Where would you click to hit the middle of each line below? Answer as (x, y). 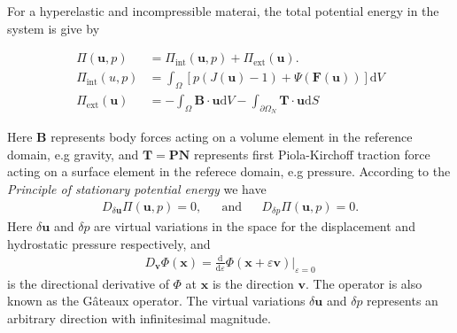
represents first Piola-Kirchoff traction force (312, 154)
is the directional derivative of (88, 283)
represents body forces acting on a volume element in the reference (232, 137)
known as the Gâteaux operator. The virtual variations (156, 301)
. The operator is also (364, 283)
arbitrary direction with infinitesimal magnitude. (139, 318)
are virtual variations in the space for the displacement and (255, 226)
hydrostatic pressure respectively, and (109, 243)
